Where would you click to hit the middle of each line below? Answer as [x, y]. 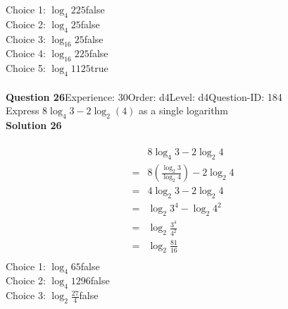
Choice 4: [26, 53]
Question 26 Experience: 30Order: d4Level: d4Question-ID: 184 [144, 96]
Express [23, 110]
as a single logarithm [184, 110]
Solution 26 [34, 125]
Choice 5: [26, 68]
